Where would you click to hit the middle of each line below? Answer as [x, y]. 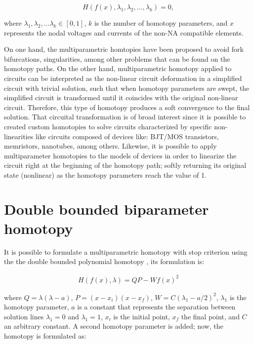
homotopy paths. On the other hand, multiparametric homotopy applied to [118, 68]
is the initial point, [142, 316]
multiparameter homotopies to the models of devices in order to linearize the [120, 155]
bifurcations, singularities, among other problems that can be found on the [117, 58]
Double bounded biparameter [106, 209]
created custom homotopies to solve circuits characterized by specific [108, 126]
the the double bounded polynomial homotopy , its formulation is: [104, 261]
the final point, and [210, 316]
